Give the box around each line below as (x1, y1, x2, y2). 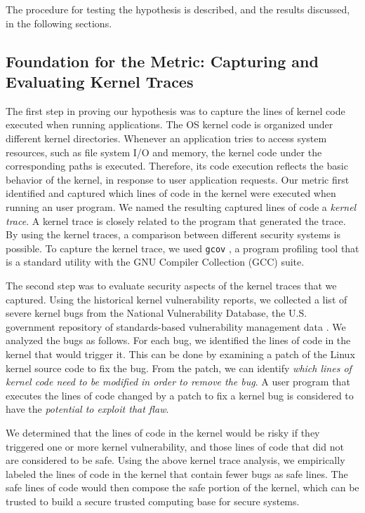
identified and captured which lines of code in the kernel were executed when (6, 186, 336, 200)
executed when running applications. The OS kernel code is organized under (6, 117, 333, 132)
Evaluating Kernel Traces (6, 70, 194, 92)
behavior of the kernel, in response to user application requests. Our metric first (6, 172, 350, 186)
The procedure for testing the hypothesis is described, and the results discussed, (6, 2, 350, 16)
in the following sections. (6, 15, 112, 30)
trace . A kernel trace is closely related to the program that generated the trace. (6, 213, 346, 228)
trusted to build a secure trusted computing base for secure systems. (6, 493, 300, 508)
